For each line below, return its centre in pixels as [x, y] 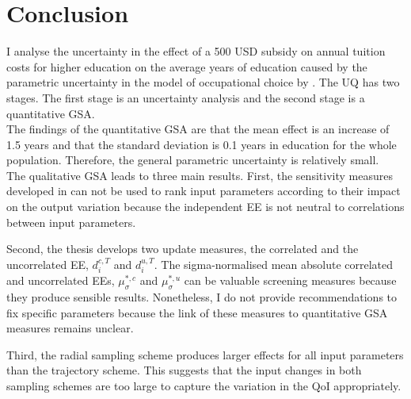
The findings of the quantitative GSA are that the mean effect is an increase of [198, 129]
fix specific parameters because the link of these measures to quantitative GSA [197, 312]
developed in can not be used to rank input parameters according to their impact [204, 191]
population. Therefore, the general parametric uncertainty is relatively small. [193, 160]
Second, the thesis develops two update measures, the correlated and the [183, 249]
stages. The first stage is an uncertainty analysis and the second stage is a [186, 97]
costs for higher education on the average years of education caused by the [187, 66]
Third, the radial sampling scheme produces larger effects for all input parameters [205, 354]
